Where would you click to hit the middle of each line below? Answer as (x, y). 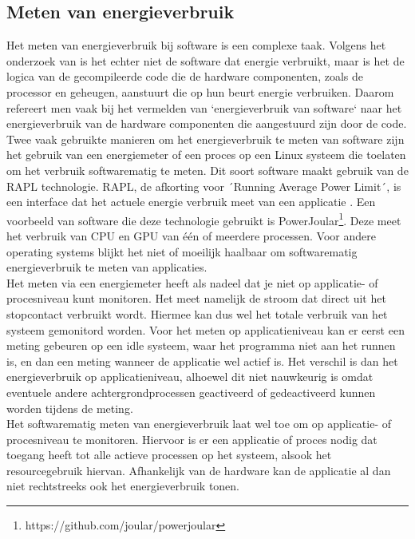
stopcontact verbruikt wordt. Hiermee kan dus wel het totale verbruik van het (197, 313)
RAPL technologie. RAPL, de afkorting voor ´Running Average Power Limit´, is (204, 186)
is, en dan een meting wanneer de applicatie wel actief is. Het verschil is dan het (202, 361)
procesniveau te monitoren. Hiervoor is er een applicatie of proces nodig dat (192, 439)
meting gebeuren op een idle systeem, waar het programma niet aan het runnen (201, 345)
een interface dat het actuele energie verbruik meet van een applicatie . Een (191, 202)
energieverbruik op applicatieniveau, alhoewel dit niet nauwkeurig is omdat (190, 377)
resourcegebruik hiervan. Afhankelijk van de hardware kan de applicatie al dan (199, 470)
